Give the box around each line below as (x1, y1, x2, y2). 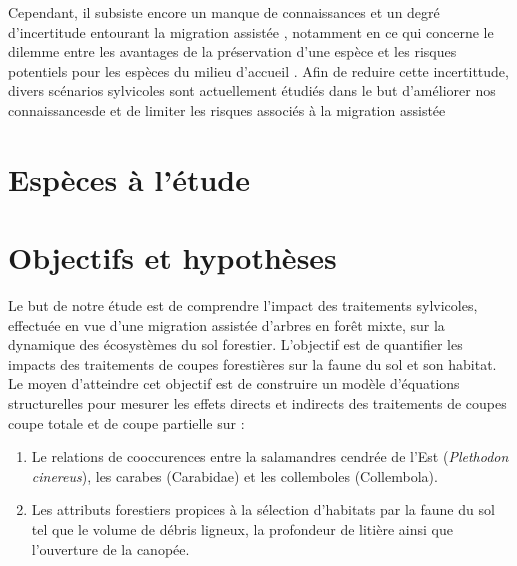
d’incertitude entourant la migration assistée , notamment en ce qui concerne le (8, 21, 494, 42)
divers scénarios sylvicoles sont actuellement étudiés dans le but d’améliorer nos (8, 80, 496, 101)
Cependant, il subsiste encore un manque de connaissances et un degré (8, 2, 440, 22)
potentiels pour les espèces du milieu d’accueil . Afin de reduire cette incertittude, (8, 60, 509, 81)
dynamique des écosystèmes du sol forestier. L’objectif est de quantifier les (8, 334, 463, 355)
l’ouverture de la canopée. (31, 538, 190, 559)
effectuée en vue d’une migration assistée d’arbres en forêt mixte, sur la (8, 314, 445, 335)
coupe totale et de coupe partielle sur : (8, 412, 245, 433)
